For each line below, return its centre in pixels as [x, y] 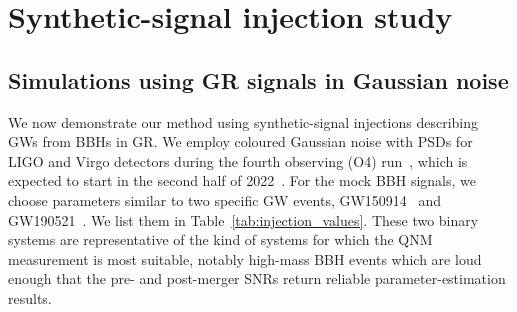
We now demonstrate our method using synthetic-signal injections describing [243, 121]
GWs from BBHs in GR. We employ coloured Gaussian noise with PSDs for [240, 141]
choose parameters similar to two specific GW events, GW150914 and [225, 199]
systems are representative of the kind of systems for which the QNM [220, 239]
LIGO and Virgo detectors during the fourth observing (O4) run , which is [238, 160]
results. [30, 297]
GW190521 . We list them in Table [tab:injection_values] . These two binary [243, 219]
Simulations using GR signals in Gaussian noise [258, 79]
